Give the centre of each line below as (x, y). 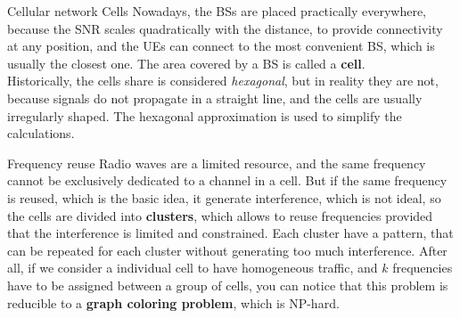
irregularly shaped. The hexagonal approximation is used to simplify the (205, 115)
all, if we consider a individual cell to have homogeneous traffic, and (193, 268)
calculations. (41, 133)
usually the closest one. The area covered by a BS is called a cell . (186, 63)
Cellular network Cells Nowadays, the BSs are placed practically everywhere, (217, 11)
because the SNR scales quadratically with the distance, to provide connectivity (225, 28)
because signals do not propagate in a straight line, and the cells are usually (215, 98)
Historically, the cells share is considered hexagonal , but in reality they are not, (223, 81)
